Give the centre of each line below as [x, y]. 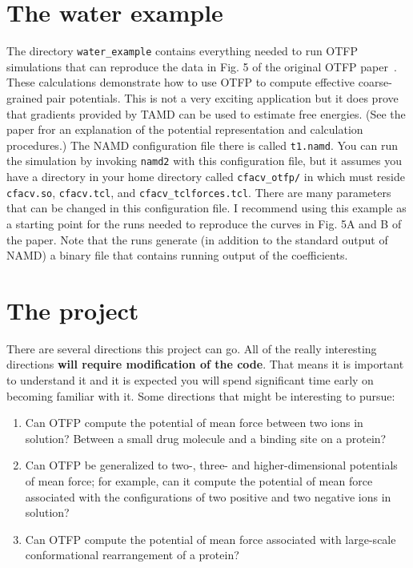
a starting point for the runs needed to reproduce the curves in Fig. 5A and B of [204, 223]
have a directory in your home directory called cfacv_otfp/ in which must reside [206, 177]
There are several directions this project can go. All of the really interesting [192, 348]
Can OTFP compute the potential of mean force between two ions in [194, 423]
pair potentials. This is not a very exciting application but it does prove [222, 97]
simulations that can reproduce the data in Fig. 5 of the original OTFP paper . [202, 66]
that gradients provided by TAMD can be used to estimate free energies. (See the [206, 113]
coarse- [375, 82]
